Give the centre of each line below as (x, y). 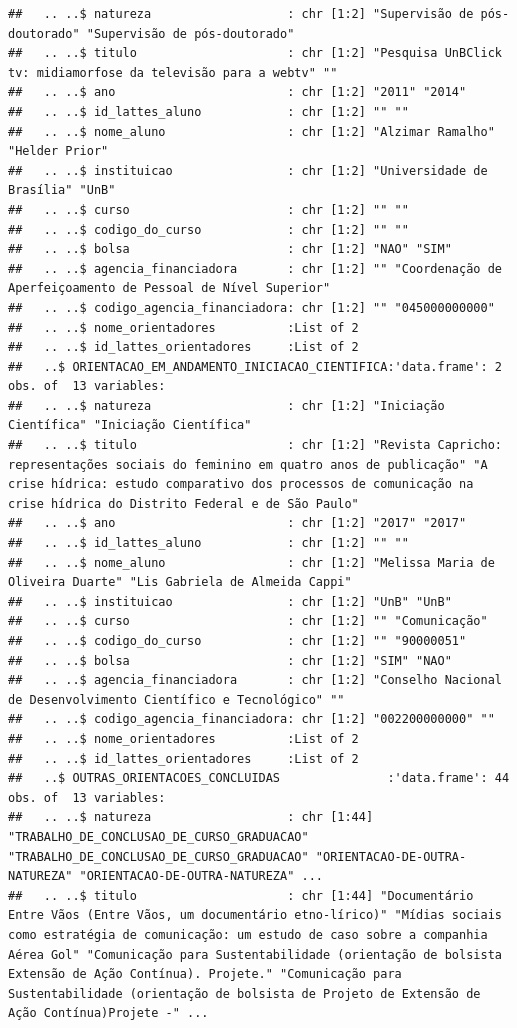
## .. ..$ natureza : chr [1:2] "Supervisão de (241, 14)
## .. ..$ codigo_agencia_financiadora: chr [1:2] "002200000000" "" (251, 719)
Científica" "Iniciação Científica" (130, 425)
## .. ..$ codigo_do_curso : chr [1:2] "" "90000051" (237, 641)
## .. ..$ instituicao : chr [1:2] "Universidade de (248, 170)
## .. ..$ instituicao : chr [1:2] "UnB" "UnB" (230, 601)
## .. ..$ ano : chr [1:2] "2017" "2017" (237, 523)
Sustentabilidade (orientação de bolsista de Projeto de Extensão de (244, 993)
